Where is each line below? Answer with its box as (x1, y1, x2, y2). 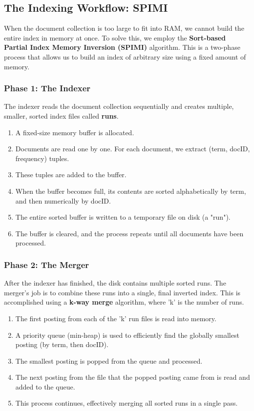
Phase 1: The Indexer (4, 82, 91, 94)
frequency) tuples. (15, 153, 69, 163)
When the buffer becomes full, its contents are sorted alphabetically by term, (15, 185, 246, 196)
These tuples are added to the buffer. (15, 169, 127, 180)
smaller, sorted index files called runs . (4, 110, 119, 121)
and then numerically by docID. (15, 195, 111, 205)
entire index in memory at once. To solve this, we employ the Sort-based (4, 32, 226, 42)
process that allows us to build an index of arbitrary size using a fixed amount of (4, 51, 246, 62)
